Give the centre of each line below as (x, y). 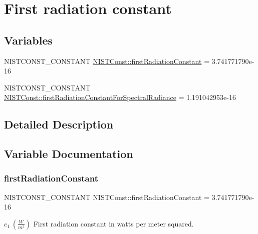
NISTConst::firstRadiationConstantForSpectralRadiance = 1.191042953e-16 (120, 97)
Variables (29, 40)
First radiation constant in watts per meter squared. (113, 223)
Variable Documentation (69, 154)
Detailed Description (59, 124)
